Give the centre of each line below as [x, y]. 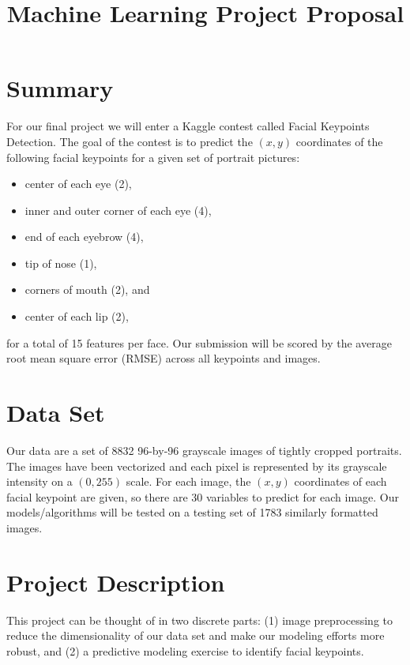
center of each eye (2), [78, 184]
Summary [60, 88]
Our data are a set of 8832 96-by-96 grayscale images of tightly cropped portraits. [204, 450]
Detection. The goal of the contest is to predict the [130, 141]
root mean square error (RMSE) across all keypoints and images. [164, 358]
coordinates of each [340, 481]
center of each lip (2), [77, 316]
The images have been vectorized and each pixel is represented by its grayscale [197, 466]
